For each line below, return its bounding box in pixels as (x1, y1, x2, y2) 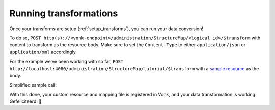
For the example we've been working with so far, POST (9, 59, 124, 65)
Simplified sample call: (9, 82, 57, 88)
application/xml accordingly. (9, 49, 77, 55)
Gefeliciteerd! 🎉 (9, 98, 42, 104)
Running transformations (9, 8, 118, 19)
